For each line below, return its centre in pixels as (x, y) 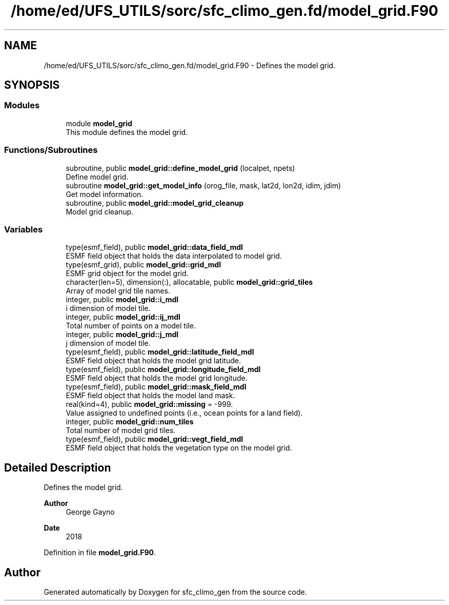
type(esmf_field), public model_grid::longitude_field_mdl (163, 369)
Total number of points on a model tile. (131, 326)
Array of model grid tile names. (118, 291)
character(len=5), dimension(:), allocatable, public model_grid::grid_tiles (189, 282)
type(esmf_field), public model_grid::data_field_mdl (154, 247)
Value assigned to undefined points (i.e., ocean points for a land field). (184, 413)
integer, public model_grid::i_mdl (122, 300)
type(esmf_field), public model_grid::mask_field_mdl (156, 387)
